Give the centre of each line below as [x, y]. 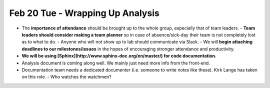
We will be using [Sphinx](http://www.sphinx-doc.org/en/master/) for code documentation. [119, 56]
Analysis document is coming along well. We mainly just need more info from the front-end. [116, 63]
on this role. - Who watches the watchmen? [67, 77]
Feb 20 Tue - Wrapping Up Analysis [84, 13]
